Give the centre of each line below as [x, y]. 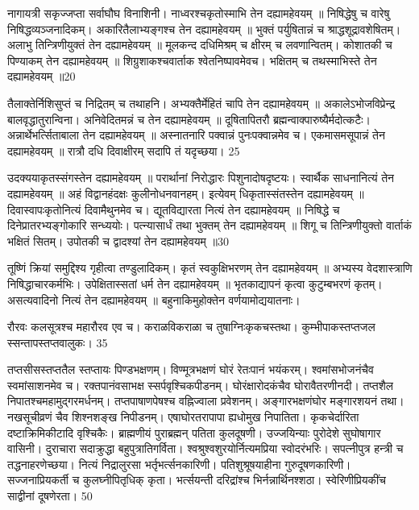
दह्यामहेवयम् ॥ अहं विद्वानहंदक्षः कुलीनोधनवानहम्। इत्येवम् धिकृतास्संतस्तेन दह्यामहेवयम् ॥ [186, 193]
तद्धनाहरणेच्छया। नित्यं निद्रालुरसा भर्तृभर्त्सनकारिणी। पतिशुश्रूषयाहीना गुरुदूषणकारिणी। [179, 464]
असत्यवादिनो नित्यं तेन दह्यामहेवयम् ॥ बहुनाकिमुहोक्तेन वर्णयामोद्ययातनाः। [154, 299]
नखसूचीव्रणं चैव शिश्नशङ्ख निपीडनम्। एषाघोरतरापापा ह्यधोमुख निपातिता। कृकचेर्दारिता [183, 417]
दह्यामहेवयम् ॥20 [41, 76]
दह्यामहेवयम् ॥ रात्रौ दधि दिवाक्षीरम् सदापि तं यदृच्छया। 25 [124, 150]
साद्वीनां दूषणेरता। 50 [50, 496]
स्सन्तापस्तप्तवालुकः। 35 [58, 342]
